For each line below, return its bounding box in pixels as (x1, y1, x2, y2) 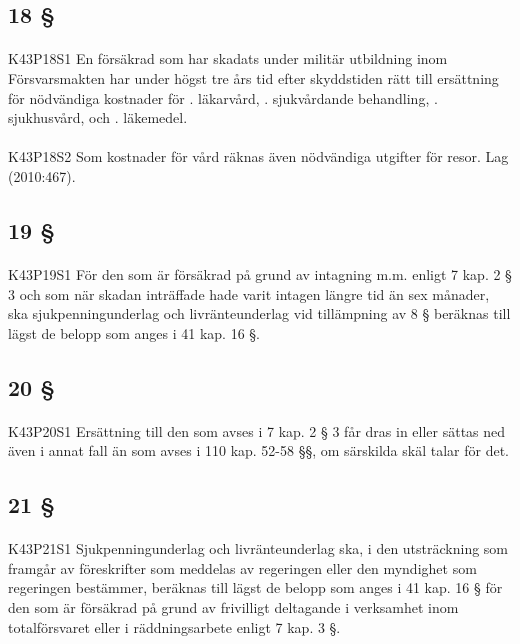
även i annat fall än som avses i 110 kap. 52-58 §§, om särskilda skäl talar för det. (8, 440, 509, 461)
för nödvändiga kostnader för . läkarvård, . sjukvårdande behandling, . (8, 87, 438, 108)
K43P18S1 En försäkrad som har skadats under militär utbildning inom (8, 48, 448, 69)
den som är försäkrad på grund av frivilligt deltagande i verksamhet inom (8, 597, 459, 617)
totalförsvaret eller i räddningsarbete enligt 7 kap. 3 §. (8, 616, 341, 637)
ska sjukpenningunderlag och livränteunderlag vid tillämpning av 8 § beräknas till (8, 303, 511, 324)
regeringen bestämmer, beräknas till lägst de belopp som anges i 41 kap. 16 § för (8, 577, 503, 598)
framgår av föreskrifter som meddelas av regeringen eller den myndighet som (8, 557, 477, 578)
